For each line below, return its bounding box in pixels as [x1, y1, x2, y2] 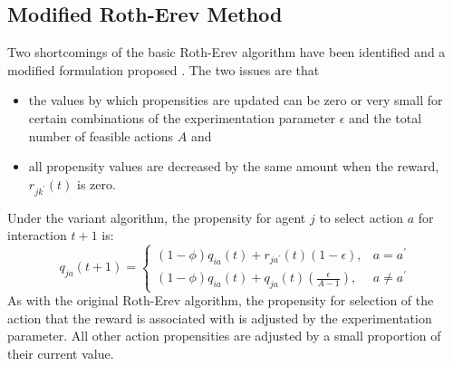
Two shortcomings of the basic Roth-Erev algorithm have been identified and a [7, 43, 446, 62]
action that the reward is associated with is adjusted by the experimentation [7, 308, 432, 327]
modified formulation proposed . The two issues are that [7, 60, 320, 79]
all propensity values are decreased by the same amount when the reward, [28, 157, 439, 176]
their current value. [7, 344, 114, 363]
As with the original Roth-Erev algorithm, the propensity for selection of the [7, 291, 434, 310]
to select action [319, 207, 404, 226]
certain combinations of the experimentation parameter [28, 108, 335, 127]
